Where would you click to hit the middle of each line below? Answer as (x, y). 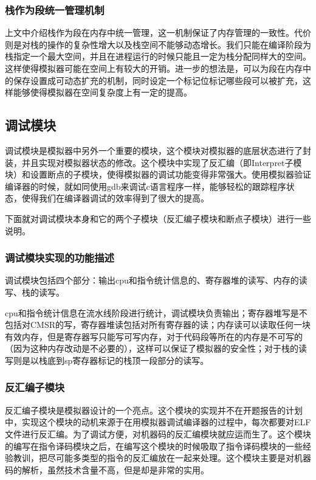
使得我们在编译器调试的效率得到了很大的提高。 (115, 198)
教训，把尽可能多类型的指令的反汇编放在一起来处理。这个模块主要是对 (153, 458)
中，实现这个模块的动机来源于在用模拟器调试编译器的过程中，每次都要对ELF (158, 422)
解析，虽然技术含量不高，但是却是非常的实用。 (115, 469)
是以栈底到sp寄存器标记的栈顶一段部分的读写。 (115, 360)
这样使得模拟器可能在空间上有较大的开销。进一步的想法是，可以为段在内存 (154, 68)
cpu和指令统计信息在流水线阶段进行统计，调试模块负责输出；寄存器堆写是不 (156, 312)
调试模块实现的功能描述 (60, 258)
